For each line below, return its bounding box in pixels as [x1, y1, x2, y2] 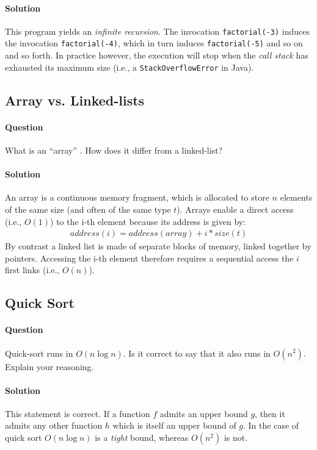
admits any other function [5, 419, 103, 432]
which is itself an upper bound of [112, 419, 236, 432]
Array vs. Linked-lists [5, 90, 145, 109]
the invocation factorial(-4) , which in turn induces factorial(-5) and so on [5, 37, 303, 49]
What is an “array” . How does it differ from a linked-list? [5, 143, 223, 156]
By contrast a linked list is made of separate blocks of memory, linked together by [5, 240, 312, 252]
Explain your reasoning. [5, 360, 94, 373]
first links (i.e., [5, 263, 60, 276]
